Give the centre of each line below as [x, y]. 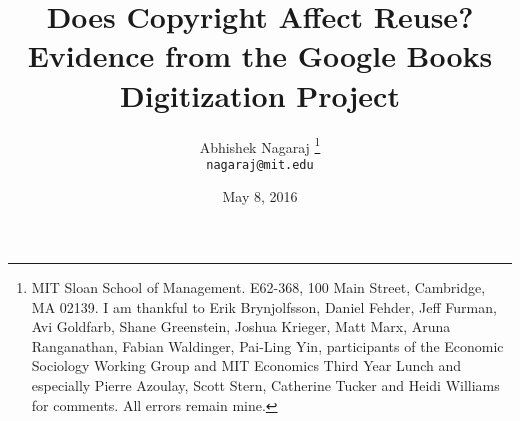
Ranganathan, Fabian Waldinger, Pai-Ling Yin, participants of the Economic [267, 345]
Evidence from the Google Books [260, 55]
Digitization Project [260, 94]
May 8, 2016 [260, 196]
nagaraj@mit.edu [260, 164]
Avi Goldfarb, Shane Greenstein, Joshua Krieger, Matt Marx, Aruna [241, 326]
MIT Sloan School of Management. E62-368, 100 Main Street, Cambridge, [258, 287]
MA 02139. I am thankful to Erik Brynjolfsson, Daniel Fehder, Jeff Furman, [264, 306]
